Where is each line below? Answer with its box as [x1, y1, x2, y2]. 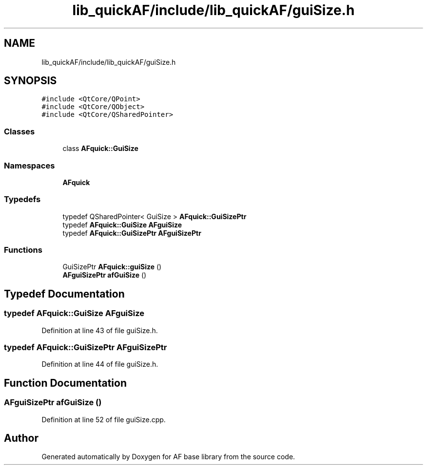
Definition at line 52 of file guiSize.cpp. [41, 415, 166, 424]
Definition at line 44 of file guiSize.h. [41, 360, 158, 369]
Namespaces [4, 160, 55, 170]
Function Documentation [4, 376, 127, 389]
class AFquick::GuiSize [62, 144, 138, 153]
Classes [4, 126, 35, 136]
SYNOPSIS [4, 75, 57, 87]
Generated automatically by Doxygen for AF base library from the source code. [41, 452, 295, 461]
